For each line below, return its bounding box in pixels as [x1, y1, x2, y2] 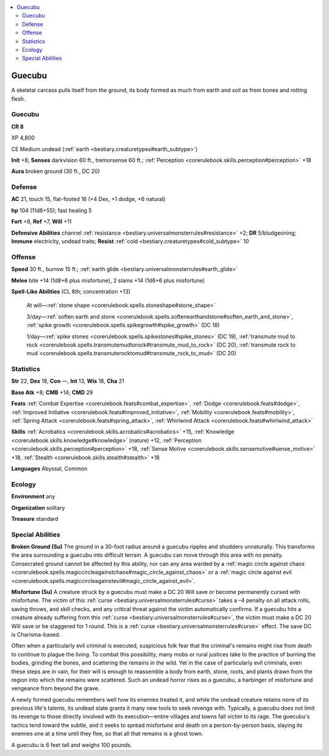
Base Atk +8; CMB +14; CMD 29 [11, 389, 93, 396]
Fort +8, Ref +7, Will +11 [11, 218, 72, 225]
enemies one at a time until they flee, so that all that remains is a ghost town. [11, 730, 203, 737]
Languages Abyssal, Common [11, 465, 88, 472]
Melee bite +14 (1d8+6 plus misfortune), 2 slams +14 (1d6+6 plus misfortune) [11, 277, 205, 284]
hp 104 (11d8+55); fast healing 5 [11, 207, 92, 214]
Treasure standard [11, 515, 58, 522]
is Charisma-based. [11, 631, 61, 638]
